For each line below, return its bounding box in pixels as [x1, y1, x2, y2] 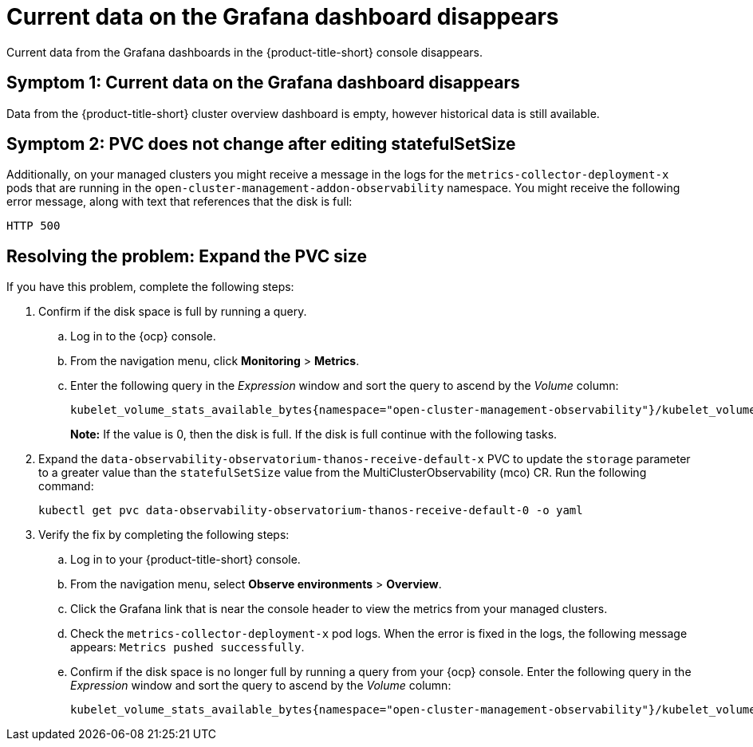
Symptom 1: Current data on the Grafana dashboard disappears [6, 73, 520, 93]
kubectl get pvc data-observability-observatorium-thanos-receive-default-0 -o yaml [38, 504, 583, 517]
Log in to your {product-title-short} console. [70, 552, 301, 567]
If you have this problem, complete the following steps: [6, 280, 294, 294]
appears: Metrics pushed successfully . [70, 640, 305, 655]
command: [38, 479, 94, 493]
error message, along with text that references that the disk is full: [6, 195, 353, 209]
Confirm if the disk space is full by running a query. [38, 305, 307, 319]
